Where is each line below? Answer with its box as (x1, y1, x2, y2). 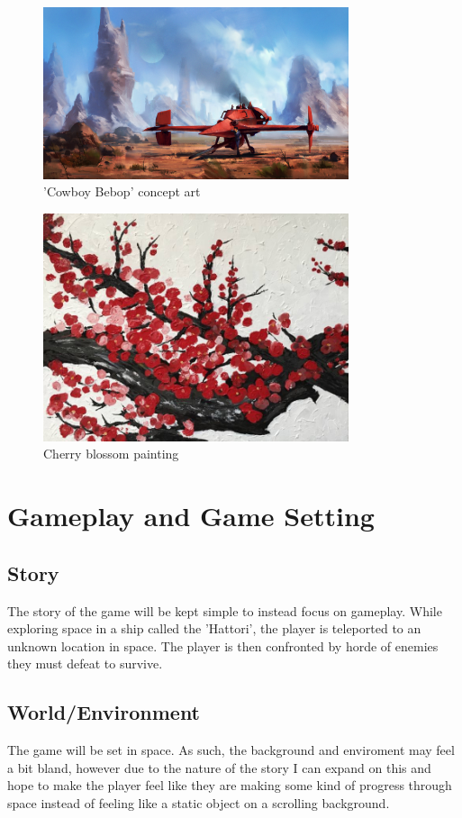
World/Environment (7, 698, 201, 726)
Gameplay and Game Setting (7, 497, 375, 534)
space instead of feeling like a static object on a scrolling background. (7, 793, 390, 812)
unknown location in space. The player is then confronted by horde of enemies (7, 636, 439, 655)
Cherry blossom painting (43, 444, 179, 463)
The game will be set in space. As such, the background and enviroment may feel (7, 741, 455, 759)
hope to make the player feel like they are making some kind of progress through (7, 776, 452, 795)
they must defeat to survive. (7, 654, 163, 673)
